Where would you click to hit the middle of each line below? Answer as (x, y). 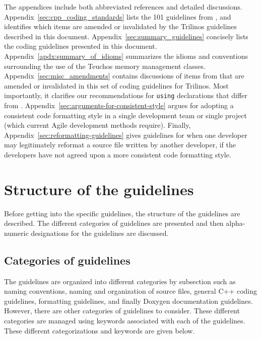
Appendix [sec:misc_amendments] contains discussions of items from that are (124, 76)
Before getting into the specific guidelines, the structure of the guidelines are (122, 213)
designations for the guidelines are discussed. (100, 233)
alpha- (236, 223)
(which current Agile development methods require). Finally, (97, 125)
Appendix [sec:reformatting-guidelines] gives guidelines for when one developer (126, 135)
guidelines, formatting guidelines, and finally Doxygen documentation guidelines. (128, 301)
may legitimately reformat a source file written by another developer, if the (120, 145)
